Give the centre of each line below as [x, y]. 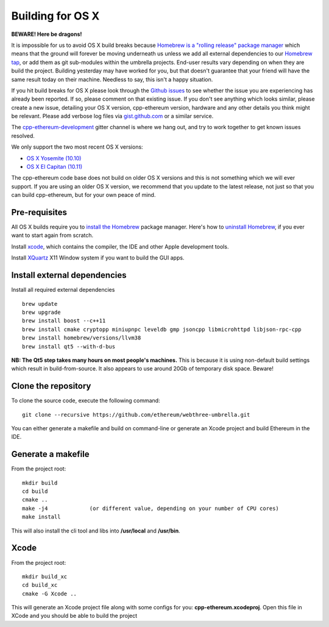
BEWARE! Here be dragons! [47, 34]
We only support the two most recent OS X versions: [77, 147]
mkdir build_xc [45, 576]
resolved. [23, 136]
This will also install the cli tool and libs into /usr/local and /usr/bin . [96, 531]
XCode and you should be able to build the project [74, 616]
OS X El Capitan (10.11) [55, 167]
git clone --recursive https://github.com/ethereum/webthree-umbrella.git [136, 415]
